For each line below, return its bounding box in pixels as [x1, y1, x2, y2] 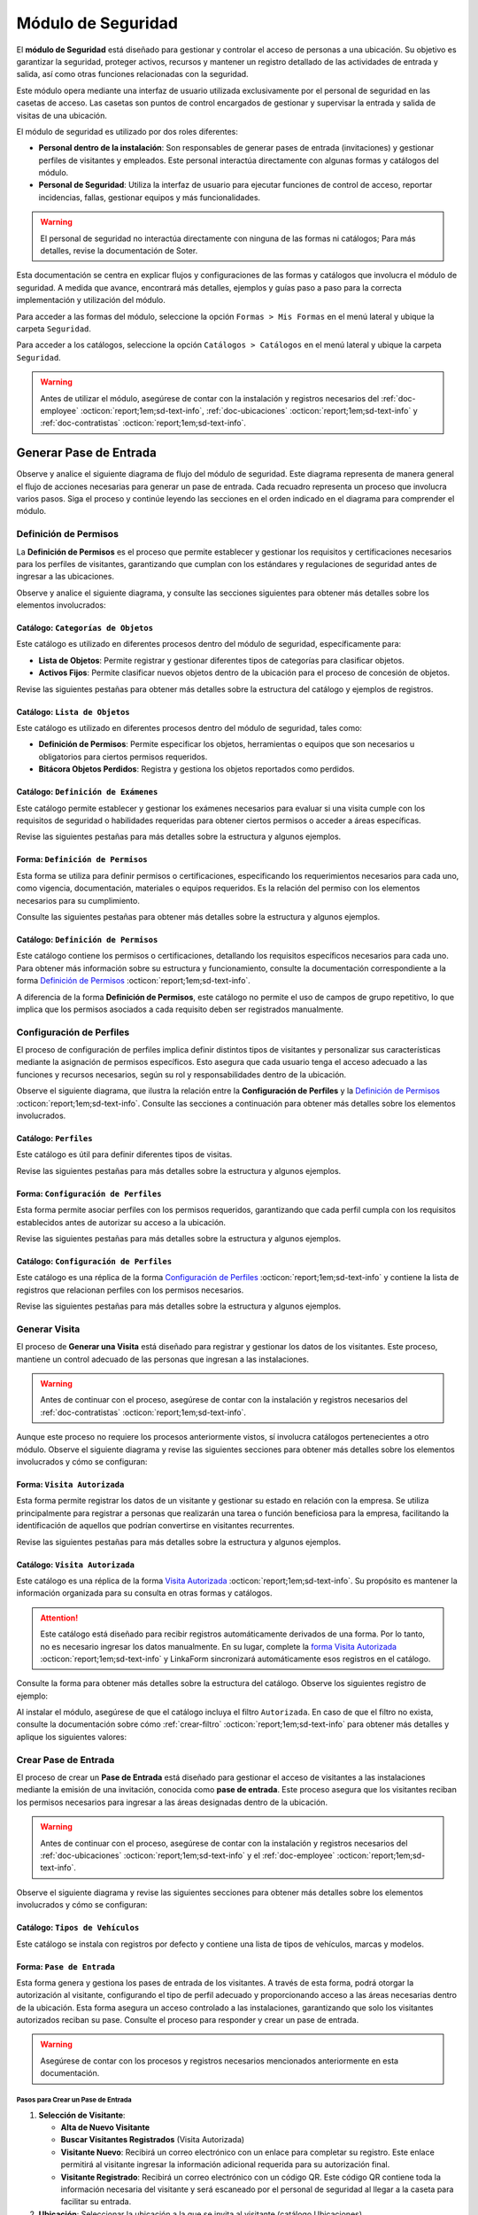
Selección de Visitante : [38, 2110, 126, 2120]
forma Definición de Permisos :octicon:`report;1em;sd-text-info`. [16, 975, 251, 986]
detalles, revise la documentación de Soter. [40, 245, 198, 256]
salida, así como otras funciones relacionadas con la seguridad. [16, 69, 249, 80]
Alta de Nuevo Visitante [60, 2122, 150, 2133]
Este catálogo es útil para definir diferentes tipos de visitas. [16, 1149, 233, 1160]
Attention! [40, 1613, 79, 1623]
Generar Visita [16, 1323, 81, 1335]
